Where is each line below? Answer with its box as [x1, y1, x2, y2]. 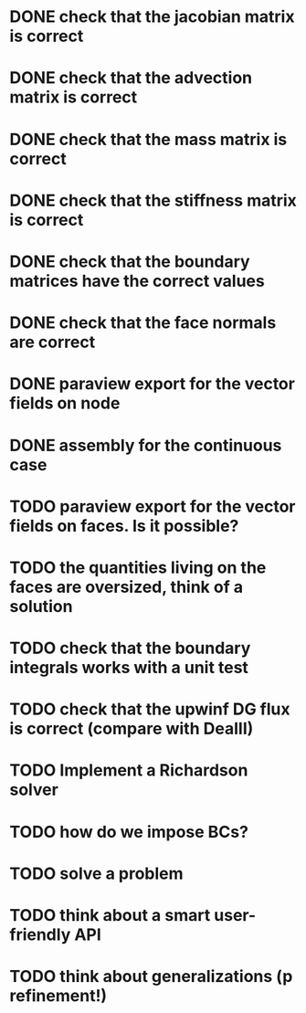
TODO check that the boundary [9, 638, 251, 659]
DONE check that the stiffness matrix [9, 190, 297, 211]
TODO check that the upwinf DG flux [9, 699, 290, 720]
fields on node [9, 393, 121, 414]
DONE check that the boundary [9, 251, 250, 271]
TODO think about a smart [9, 905, 211, 925]
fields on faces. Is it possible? [9, 515, 239, 536]
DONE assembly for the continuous [9, 435, 282, 456]
